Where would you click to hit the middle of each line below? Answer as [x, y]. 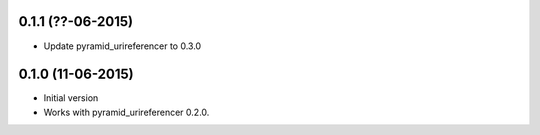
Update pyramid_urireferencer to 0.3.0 [122, 46]
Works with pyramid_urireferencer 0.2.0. [126, 112]
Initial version [71, 98]
